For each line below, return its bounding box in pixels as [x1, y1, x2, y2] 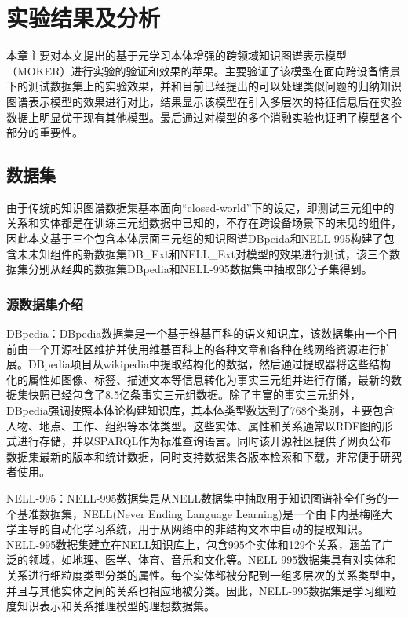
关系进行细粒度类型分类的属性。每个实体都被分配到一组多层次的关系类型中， [6, 566, 402, 583]
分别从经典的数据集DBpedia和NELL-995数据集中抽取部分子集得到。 [27, 261, 373, 277]
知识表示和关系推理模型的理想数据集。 [16, 598, 215, 614]
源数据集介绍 [6, 294, 84, 313]
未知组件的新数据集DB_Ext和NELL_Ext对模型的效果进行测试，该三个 [27, 245, 389, 261]
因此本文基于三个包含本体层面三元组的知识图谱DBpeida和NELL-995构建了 [6, 230, 384, 247]
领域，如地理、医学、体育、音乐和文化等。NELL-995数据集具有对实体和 [27, 551, 397, 568]
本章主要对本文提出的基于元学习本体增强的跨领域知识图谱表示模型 [6, 47, 347, 64]
